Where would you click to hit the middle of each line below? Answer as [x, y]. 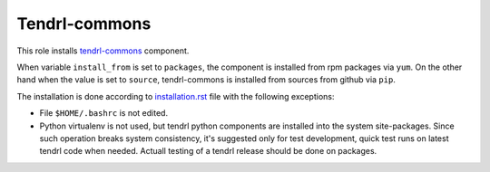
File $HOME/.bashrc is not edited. [103, 113]
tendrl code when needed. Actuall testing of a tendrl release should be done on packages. [208, 151]
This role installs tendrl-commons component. [103, 51]
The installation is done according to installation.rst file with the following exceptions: [176, 96]
